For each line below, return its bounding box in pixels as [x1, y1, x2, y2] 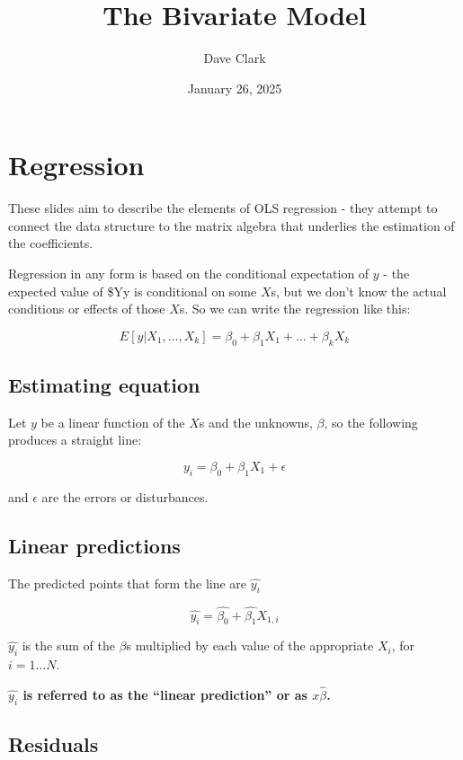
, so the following [324, 412, 418, 431]
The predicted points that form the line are [8, 573, 247, 592]
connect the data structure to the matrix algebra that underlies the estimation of [8, 216, 455, 234]
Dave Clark [203, 49, 266, 67]
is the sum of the [22, 636, 115, 655]
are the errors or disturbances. [41, 487, 209, 506]
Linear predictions [8, 531, 181, 559]
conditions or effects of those [8, 299, 165, 318]
